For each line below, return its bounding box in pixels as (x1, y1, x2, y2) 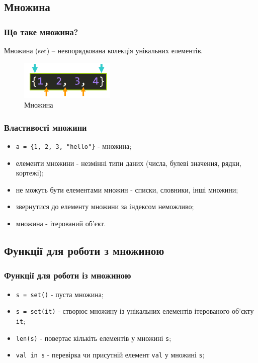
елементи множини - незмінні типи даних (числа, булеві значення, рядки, (16, 157, 241, 168)
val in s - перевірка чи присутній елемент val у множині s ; (16, 349, 205, 360)
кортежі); (16, 167, 44, 178)
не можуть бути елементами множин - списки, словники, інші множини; (16, 184, 238, 195)
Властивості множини (4, 121, 87, 133)
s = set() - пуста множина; (16, 289, 104, 299)
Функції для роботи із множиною (4, 269, 131, 282)
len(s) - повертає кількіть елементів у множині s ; (16, 332, 171, 343)
